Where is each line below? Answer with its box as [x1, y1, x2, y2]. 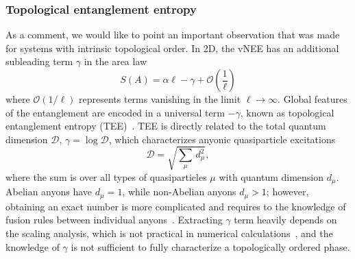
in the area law [84, 54, 147, 69]
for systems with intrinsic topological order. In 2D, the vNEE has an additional [5, 40, 339, 55]
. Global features [278, 92, 347, 106]
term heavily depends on [234, 212, 337, 227]
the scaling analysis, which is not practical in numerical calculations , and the [5, 226, 333, 241]
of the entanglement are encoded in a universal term [5, 105, 225, 119]
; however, [266, 184, 309, 199]
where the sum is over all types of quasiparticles [5, 169, 207, 184]
